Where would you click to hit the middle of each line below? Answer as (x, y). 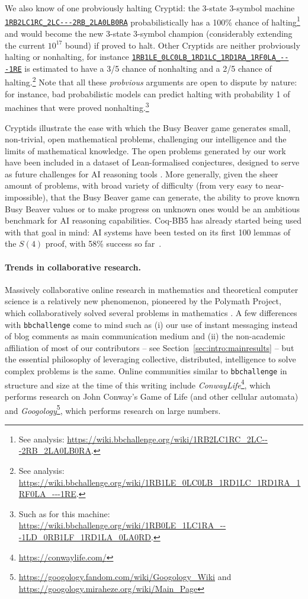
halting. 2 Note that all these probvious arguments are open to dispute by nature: (151, 81)
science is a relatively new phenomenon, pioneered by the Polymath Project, (143, 301)
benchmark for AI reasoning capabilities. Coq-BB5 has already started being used (153, 220)
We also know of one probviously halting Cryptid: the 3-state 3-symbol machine (150, 8)
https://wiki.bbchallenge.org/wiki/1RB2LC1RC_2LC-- (167, 439)
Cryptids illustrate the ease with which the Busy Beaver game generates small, (148, 127)
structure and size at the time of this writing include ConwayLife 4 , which (138, 384)
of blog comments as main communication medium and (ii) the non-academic (145, 336)
